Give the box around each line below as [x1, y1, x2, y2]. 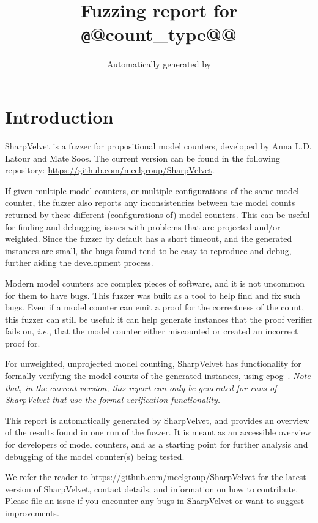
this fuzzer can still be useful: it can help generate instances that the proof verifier [5, 312, 313, 325]
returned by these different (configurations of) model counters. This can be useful [5, 208, 310, 220]
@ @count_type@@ [81, 21, 237, 47]
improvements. [5, 506, 59, 519]
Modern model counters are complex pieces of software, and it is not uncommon [5, 276, 305, 289]
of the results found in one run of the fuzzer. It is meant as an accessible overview [5, 426, 311, 438]
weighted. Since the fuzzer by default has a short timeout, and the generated [5, 232, 292, 245]
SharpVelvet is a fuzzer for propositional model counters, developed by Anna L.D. [5, 139, 312, 152]
